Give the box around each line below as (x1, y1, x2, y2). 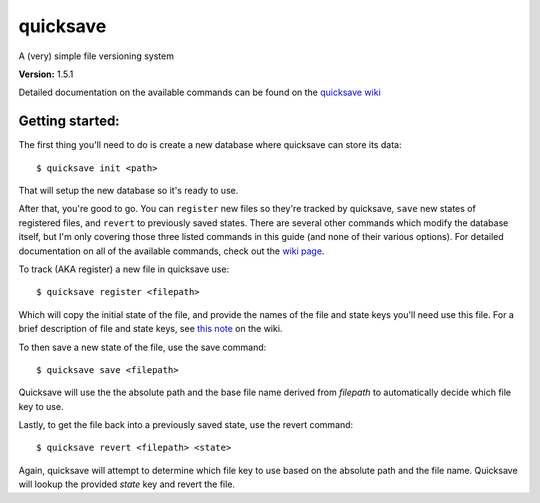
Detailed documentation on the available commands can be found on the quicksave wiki (18, 86, 382, 99)
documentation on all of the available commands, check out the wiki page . (18, 245, 325, 257)
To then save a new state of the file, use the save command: (18, 341, 267, 353)
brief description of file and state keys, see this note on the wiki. (18, 323, 283, 335)
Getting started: (18, 113, 120, 130)
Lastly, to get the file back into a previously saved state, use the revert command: (18, 419, 354, 431)
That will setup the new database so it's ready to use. (18, 185, 239, 197)
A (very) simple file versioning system (18, 50, 175, 62)
